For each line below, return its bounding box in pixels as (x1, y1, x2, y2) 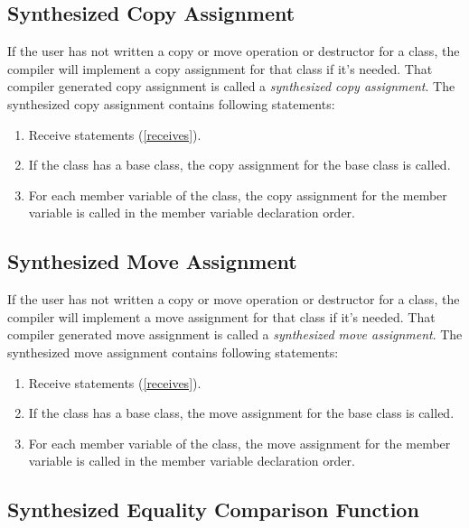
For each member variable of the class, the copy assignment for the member (28, 185, 447, 204)
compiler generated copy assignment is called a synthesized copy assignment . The (7, 77, 455, 96)
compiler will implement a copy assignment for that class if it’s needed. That (7, 59, 433, 78)
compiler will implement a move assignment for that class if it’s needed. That (7, 307, 436, 326)
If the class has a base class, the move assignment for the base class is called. (28, 403, 455, 422)
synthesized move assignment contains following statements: (7, 342, 339, 361)
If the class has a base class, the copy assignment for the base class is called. (28, 155, 451, 174)
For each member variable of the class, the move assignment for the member (28, 433, 451, 452)
